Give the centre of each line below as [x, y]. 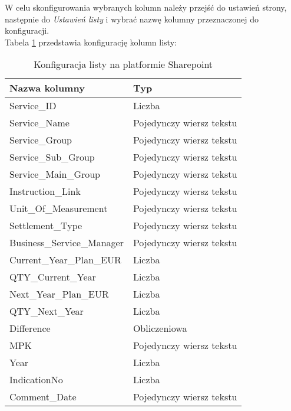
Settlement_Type [46, 226]
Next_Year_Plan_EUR [59, 294]
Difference [30, 328]
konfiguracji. [27, 30]
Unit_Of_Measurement [59, 208]
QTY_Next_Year [47, 311]
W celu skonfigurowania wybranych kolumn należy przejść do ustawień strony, [146, 7]
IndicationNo [36, 380]
